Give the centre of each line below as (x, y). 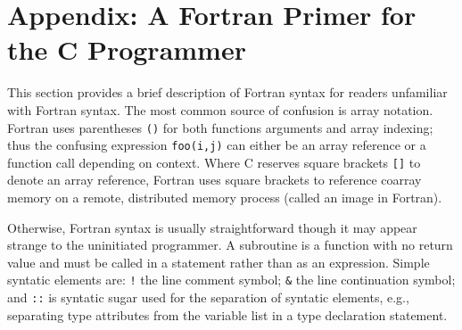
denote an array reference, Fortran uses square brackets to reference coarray (214, 180)
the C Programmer (127, 49)
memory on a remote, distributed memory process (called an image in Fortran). (225, 198)
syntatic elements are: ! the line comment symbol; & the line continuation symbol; (231, 280)
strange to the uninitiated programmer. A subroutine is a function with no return (230, 245)
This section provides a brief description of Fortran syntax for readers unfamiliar (227, 92)
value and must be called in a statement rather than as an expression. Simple (219, 262)
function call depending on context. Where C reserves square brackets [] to (214, 162)
